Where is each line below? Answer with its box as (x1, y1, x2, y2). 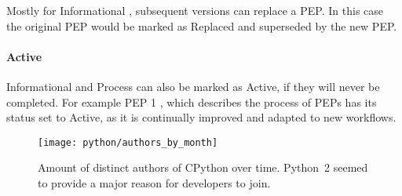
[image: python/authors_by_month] (38, 136, 218, 148)
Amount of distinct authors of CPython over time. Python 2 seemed (38, 159, 368, 176)
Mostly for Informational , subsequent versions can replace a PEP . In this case (6, 2, 384, 18)
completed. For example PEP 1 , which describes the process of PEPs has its (6, 93, 377, 110)
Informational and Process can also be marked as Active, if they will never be (6, 78, 380, 94)
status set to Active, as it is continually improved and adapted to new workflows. (6, 109, 397, 125)
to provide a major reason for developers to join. (38, 175, 271, 191)
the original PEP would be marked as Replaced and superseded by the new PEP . (6, 17, 397, 34)
